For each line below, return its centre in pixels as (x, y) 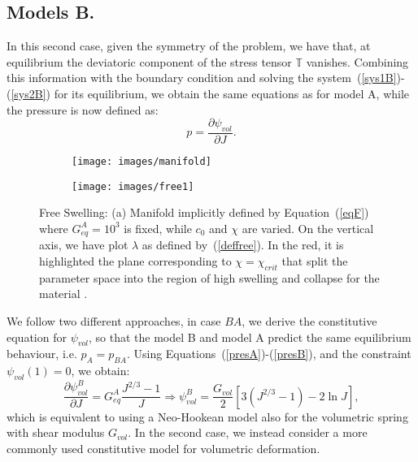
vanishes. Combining (357, 61)
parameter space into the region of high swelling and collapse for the (209, 277)
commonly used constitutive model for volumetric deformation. (163, 448)
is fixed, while (158, 228)
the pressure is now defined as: (83, 109)
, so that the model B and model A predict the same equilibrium (250, 337)
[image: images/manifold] (142, 162)
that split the (315, 260)
